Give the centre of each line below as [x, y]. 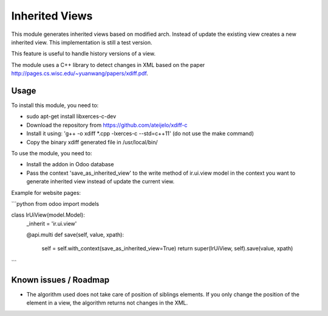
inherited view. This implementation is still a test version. [82, 42]
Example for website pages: [46, 192]
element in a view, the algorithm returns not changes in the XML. [107, 303]
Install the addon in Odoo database [70, 164]
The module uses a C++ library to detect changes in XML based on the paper [108, 65]
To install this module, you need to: [55, 105]
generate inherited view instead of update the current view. [101, 181]
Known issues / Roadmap [60, 280]
